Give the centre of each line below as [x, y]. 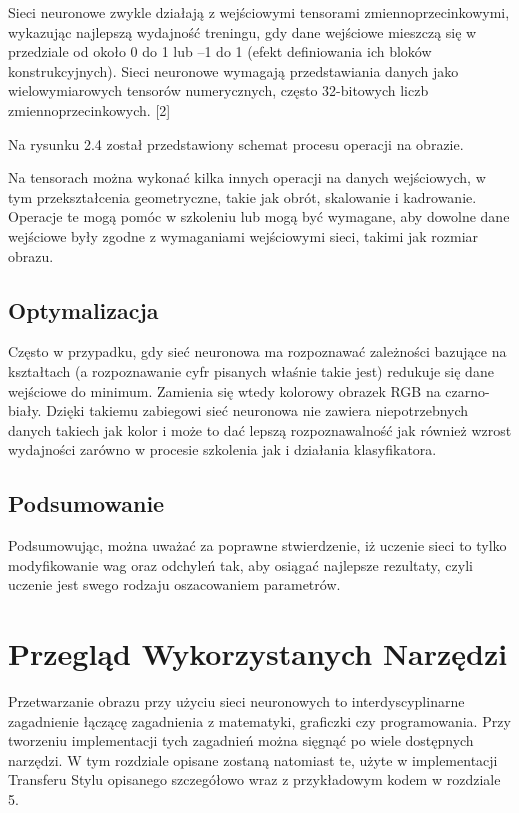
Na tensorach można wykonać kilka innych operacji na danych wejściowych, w [247, 177]
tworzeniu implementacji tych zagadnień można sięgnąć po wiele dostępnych [241, 740]
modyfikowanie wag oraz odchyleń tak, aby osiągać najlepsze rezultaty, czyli [240, 564]
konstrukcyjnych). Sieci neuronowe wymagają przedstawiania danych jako [233, 70]
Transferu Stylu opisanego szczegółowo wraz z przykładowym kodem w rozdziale [254, 779]
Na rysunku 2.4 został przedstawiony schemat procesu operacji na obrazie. [236, 143]
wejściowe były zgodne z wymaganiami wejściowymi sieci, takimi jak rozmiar [243, 235]
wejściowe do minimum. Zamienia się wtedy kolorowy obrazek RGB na [224, 390]
